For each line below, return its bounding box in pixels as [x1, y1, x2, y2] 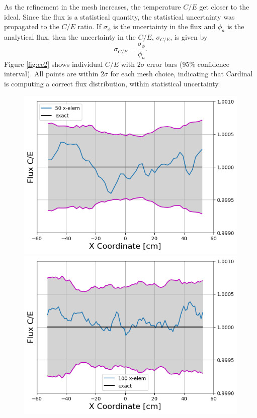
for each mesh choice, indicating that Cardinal [110, 68, 253, 79]
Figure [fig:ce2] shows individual [4, 58, 103, 69]
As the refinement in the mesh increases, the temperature [4, 2, 181, 12]
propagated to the [4, 21, 59, 32]
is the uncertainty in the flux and [113, 21, 216, 32]
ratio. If [77, 21, 102, 32]
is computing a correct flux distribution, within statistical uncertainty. [4, 78, 220, 88]
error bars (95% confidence [147, 58, 229, 69]
